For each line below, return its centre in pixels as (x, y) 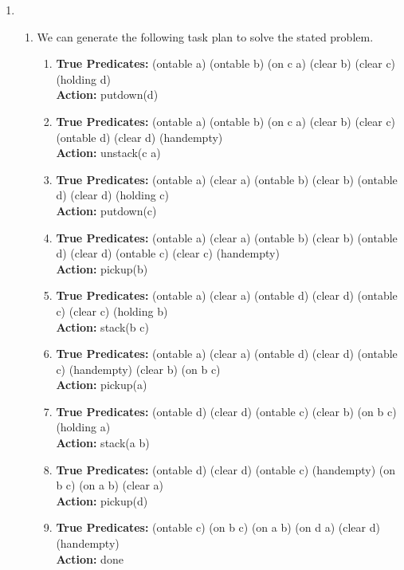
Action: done (90, 558)
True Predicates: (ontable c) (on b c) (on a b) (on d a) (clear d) (218, 527)
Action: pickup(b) (102, 268)
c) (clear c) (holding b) (112, 311)
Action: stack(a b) (103, 443)
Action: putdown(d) (107, 94)
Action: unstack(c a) (108, 153)
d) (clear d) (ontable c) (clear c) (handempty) (168, 253)
